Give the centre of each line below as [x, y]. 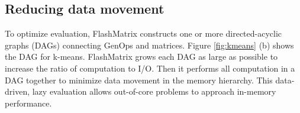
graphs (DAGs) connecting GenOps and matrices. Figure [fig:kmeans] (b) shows [149, 45]
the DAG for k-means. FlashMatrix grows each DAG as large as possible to [141, 56]
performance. [28, 103]
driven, [17, 91]
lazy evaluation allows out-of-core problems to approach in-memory [154, 91]
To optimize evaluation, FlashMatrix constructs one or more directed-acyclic [143, 33]
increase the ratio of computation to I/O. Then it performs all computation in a [150, 68]
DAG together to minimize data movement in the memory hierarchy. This [139, 80]
